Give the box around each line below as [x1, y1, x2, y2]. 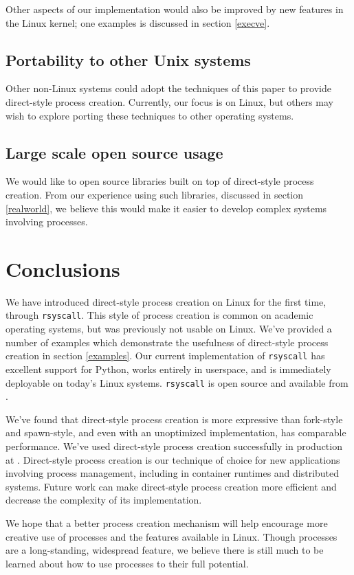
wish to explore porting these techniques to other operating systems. [5, 108, 294, 122]
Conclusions [5, 254, 120, 282]
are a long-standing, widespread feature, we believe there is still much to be [5, 543, 324, 557]
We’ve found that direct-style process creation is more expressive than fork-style [5, 411, 343, 426]
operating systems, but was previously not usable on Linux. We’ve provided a [5, 322, 332, 336]
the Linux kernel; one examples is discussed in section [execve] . [5, 15, 270, 30]
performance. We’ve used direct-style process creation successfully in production [5, 439, 342, 453]
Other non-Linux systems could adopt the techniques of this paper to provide [5, 81, 331, 95]
